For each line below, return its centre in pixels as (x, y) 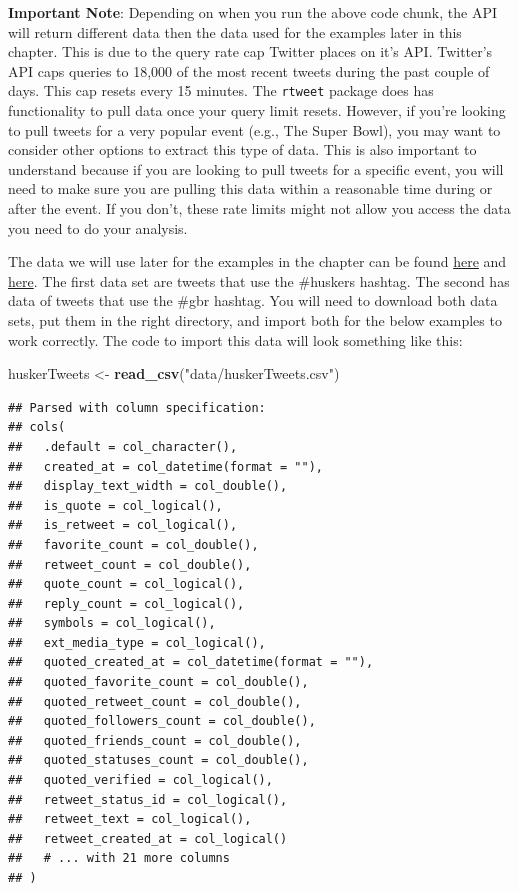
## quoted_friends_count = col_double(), (155, 740)
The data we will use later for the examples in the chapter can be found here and (257, 261)
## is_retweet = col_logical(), (123, 525)
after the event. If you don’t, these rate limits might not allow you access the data (259, 208)
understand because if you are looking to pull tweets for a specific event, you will (256, 168)
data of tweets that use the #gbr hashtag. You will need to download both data (253, 300)
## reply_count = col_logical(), (126, 603)
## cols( (37, 427)
